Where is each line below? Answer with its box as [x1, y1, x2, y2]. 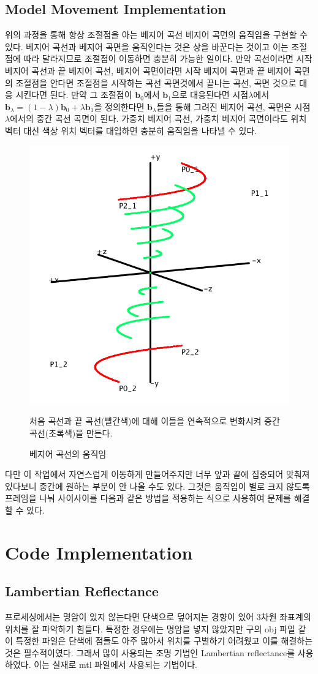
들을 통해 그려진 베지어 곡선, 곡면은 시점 [156, 100, 311, 113]
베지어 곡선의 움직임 [29, 447, 107, 460]
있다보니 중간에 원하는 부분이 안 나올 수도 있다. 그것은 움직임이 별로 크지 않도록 [5, 479, 310, 492]
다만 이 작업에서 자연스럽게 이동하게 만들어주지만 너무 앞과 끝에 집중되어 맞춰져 [5, 468, 310, 481]
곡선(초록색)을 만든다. [29, 426, 113, 439]
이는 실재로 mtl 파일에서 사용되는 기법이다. [34, 658, 197, 671]
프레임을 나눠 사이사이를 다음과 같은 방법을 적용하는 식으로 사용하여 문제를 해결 [5, 492, 310, 504]
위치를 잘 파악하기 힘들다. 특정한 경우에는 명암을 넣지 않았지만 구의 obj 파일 [5, 622, 295, 635]
